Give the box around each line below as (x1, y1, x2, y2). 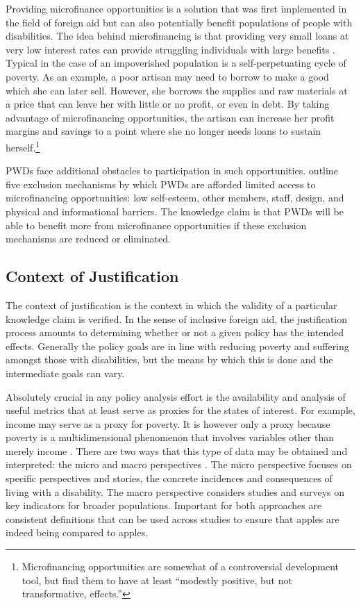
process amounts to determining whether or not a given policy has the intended (6, 325, 344, 340)
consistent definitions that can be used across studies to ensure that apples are (6, 511, 339, 526)
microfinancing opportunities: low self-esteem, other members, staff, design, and (6, 190, 344, 205)
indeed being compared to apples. (6, 525, 149, 540)
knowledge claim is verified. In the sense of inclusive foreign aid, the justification (6, 311, 348, 326)
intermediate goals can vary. (6, 365, 125, 380)
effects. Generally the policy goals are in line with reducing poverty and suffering (6, 338, 349, 353)
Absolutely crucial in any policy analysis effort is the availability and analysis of (6, 389, 346, 404)
